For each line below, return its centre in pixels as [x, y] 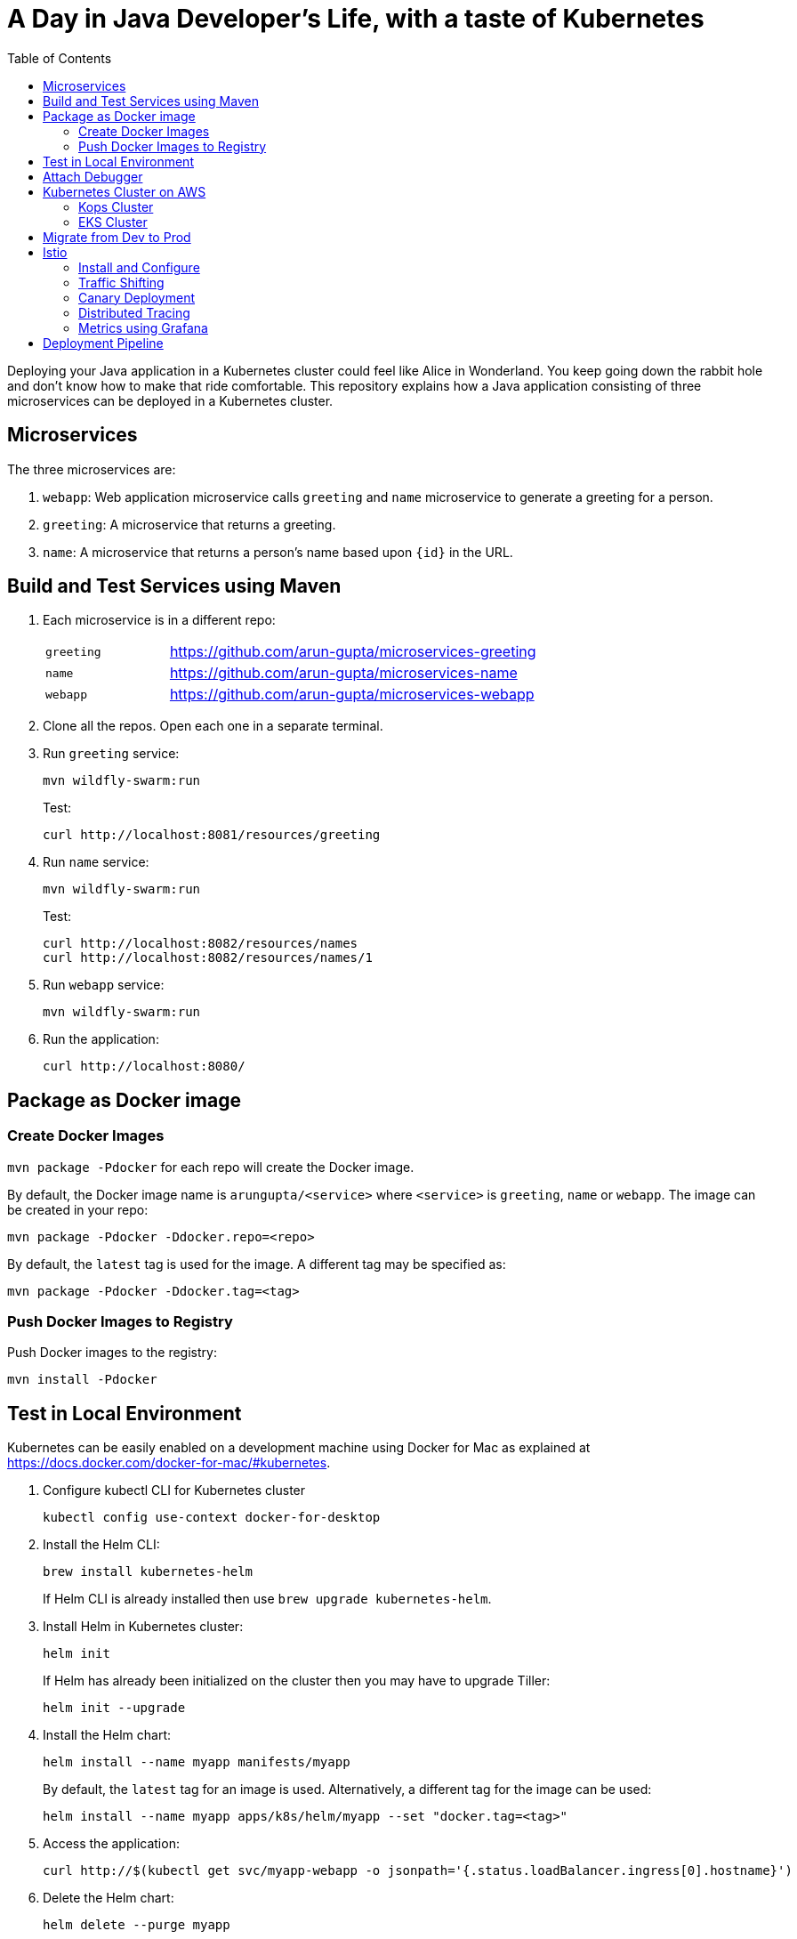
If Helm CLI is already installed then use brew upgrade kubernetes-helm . [267, 1599]
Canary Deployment [137, 297]
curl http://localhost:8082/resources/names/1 [208, 958]
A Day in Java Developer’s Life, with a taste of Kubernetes [356, 19]
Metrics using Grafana [143, 327]
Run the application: [101, 1039]
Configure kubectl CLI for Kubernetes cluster [174, 1491]
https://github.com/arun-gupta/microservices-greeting [353, 652]
